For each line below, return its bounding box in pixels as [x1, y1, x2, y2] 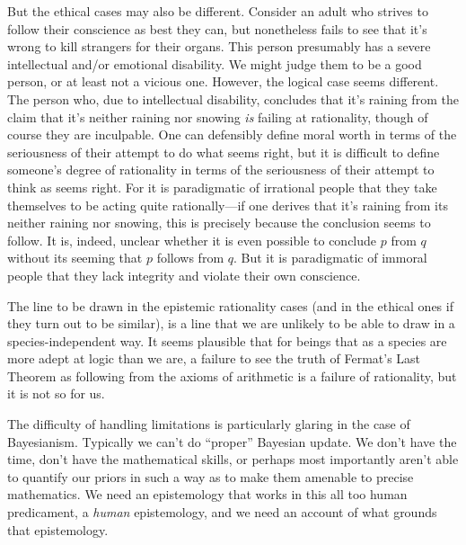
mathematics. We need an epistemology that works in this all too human [7, 485, 408, 504]
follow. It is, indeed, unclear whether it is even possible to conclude [7, 230, 377, 249]
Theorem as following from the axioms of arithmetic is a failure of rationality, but [7, 366, 457, 385]
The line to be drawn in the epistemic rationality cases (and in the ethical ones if [7, 296, 453, 315]
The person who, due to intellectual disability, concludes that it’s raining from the [7, 89, 459, 108]
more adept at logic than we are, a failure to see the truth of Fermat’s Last [7, 349, 421, 368]
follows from [156, 248, 224, 267]
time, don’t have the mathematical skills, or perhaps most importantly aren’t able [7, 450, 459, 469]
